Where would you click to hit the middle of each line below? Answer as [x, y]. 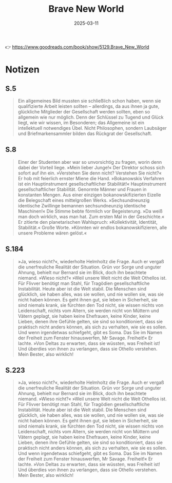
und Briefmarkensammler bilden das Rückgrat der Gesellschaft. [85, 133]
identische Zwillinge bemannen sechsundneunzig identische [82, 205]
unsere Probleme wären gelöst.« [52, 233]
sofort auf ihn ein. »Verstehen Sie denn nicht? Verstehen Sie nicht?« [90, 173]
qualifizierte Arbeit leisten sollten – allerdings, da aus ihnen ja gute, [89, 106]
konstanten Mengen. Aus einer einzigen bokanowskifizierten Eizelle [89, 195]
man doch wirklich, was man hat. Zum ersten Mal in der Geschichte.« [91, 217]
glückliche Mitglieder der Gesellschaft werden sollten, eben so [84, 111]
